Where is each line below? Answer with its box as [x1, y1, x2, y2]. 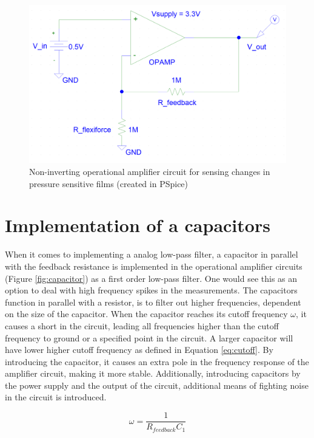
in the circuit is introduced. [5, 391, 107, 403]
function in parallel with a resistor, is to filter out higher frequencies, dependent [5, 295, 301, 308]
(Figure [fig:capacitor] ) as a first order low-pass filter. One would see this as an [5, 272, 298, 284]
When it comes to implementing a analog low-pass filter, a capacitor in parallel [5, 248, 298, 261]
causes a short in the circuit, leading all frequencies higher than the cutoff [5, 319, 279, 332]
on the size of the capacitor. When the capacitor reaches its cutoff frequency [5, 307, 288, 320]
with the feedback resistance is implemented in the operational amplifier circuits [5, 259, 302, 272]
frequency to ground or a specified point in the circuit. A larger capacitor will [5, 331, 293, 344]
